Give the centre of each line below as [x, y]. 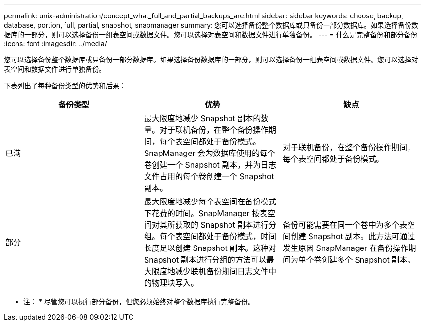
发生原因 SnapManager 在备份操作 [345, 248]
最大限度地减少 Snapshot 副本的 [202, 118]
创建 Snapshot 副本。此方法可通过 [353, 236]
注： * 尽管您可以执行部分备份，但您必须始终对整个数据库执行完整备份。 [139, 302]
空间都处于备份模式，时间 [229, 236]
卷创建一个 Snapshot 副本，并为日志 [210, 165]
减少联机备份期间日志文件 [221, 271]
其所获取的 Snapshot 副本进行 [214, 225]
